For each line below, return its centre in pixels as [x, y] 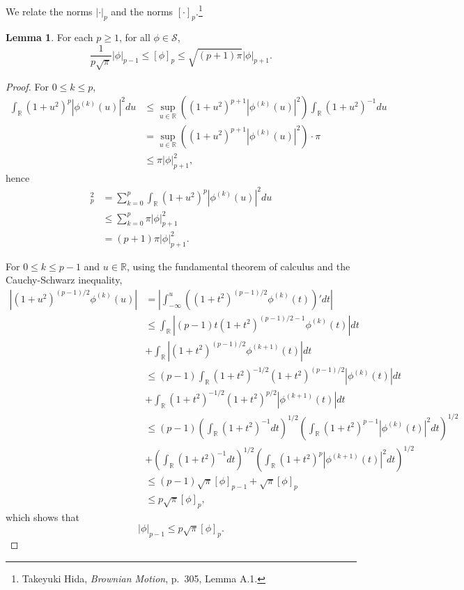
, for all [135, 37]
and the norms [142, 11]
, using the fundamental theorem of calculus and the [238, 266]
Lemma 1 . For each [49, 37]
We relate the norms [49, 11]
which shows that [42, 517]
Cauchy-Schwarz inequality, [64, 280]
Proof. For [28, 86]
